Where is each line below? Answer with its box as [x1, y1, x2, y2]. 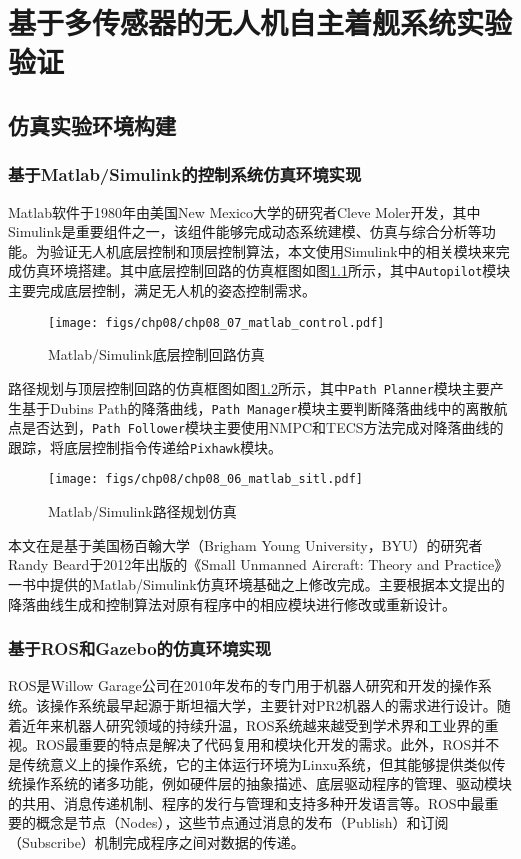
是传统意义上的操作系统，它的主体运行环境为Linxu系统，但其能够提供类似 [8, 753, 492, 774]
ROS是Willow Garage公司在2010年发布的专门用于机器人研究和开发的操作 [8, 675, 478, 696]
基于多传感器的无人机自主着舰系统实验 [8, 2, 513, 43]
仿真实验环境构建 [8, 109, 176, 140]
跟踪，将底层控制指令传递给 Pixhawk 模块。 [8, 436, 283, 457]
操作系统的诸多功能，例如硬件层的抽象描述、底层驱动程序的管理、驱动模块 [21, 773, 512, 794]
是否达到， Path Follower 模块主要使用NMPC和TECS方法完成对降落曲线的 [21, 417, 504, 438]
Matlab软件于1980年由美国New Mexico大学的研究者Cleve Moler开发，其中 [8, 201, 481, 222]
